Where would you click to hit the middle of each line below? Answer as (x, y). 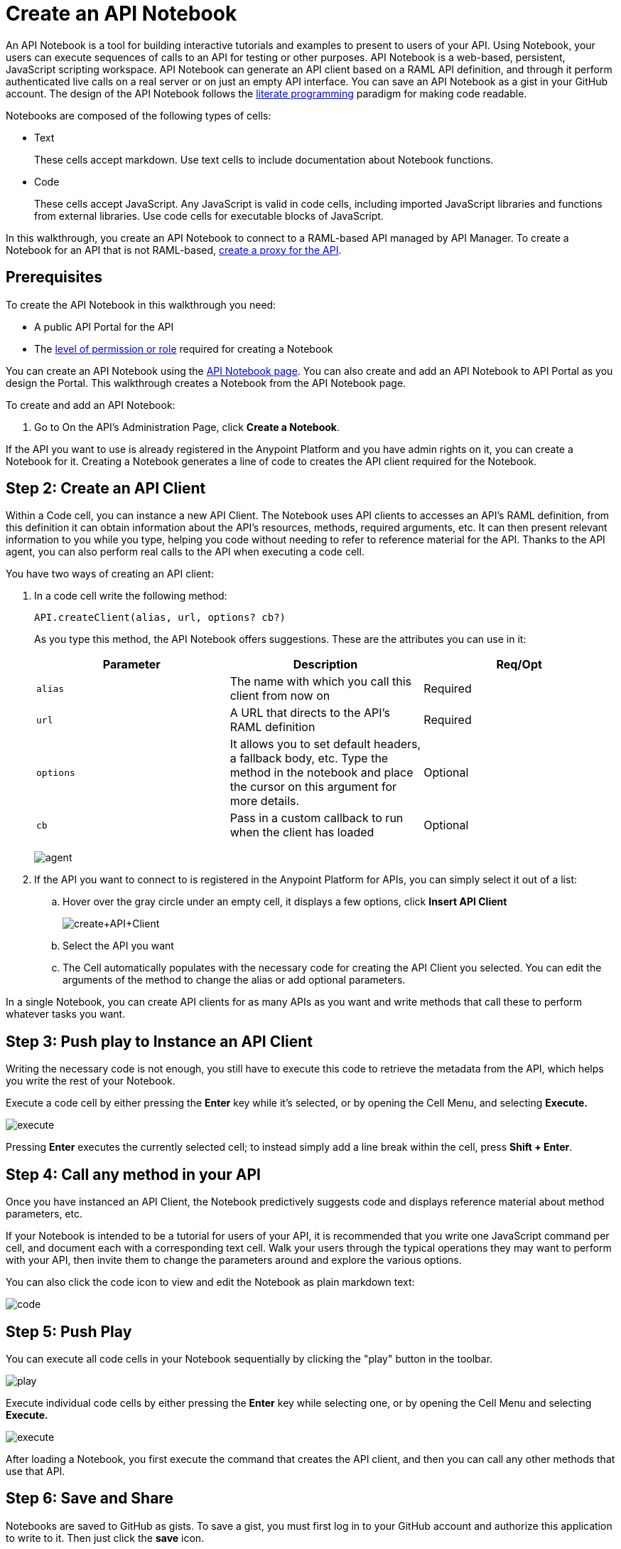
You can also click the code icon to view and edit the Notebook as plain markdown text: (210, 1282)
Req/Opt (519, 665)
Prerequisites (54, 277)
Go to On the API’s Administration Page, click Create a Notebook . (187, 427)
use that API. (36, 1471)
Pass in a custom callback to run (317, 818)
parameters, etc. (44, 1214)
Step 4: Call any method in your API (133, 1174)
